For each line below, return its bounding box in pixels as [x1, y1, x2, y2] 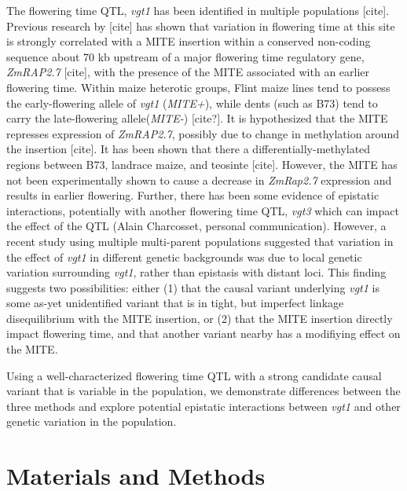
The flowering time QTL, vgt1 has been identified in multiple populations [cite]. [6, 2, 390, 18]
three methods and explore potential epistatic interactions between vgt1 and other [6, 398, 401, 414]
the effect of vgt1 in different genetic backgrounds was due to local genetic [6, 248, 362, 265]
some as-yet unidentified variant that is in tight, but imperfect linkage [6, 295, 344, 311]
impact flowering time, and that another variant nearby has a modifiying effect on [6, 325, 401, 342]
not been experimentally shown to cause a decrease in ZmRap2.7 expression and [6, 171, 392, 188]
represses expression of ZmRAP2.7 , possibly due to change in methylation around [6, 125, 399, 141]
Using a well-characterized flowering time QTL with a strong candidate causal [6, 367, 382, 383]
